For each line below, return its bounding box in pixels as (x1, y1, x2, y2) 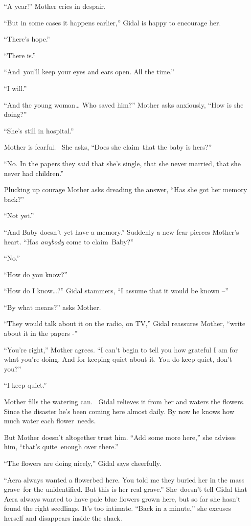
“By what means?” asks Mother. (4, 302, 101, 312)
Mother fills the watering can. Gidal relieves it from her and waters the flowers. (4, 396, 245, 407)
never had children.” (4, 168, 64, 178)
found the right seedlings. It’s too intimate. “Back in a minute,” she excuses (4, 503, 231, 513)
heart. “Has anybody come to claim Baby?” (4, 236, 134, 246)
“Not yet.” (4, 210, 34, 220)
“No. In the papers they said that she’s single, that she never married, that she (4, 158, 241, 168)
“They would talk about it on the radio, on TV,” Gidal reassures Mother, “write (4, 318, 246, 329)
